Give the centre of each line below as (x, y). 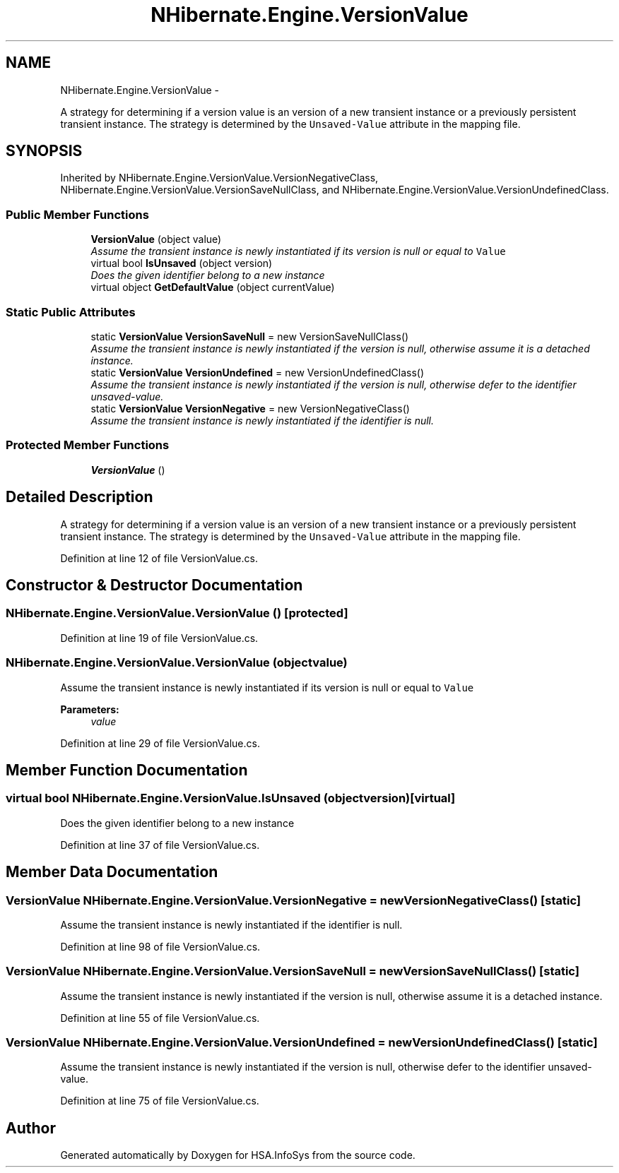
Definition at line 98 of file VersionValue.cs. (160, 946)
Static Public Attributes (71, 312)
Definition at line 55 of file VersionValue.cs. (160, 1018)
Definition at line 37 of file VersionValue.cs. (160, 845)
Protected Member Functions (88, 445)
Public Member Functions (77, 214)
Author (31, 1128)
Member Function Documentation (127, 770)
